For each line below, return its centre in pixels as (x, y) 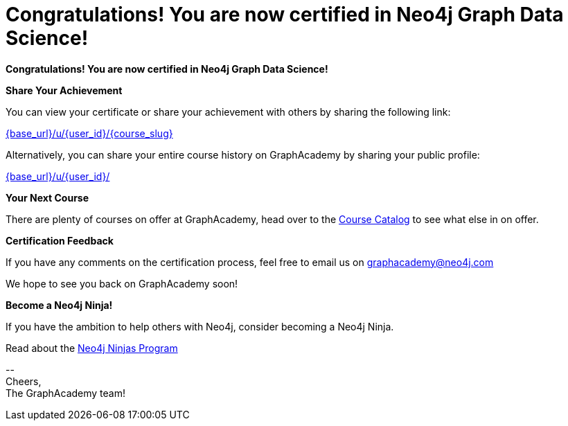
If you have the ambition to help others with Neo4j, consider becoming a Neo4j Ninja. (200, 326)
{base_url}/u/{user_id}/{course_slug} (89, 133)
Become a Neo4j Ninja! (59, 305)
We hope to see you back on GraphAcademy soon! (122, 283)
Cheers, (24, 381)
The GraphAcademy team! (65, 393)
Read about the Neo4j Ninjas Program (92, 348)
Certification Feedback (60, 240)
